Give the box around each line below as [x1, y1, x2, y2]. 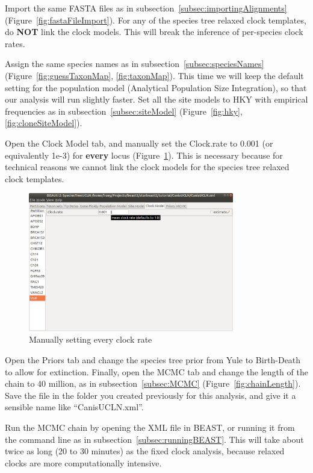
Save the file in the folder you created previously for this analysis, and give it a [5, 389, 296, 401]
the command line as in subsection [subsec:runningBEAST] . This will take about [5, 433, 304, 445]
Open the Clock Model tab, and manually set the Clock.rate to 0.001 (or [5, 136, 273, 149]
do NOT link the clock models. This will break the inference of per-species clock [5, 25, 303, 38]
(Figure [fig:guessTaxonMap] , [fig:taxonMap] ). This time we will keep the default [5, 69, 304, 81]
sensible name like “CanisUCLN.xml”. [5, 401, 144, 413]
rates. [5, 37, 25, 49]
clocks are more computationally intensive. [5, 456, 162, 469]
